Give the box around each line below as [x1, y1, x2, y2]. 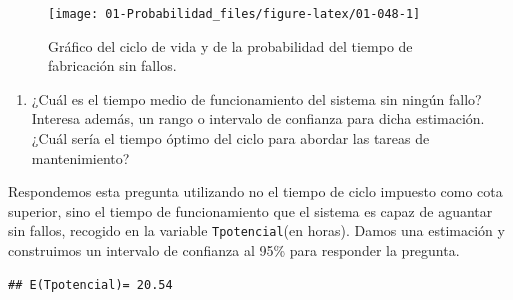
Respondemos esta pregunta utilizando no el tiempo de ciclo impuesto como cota [8, 181, 503, 202]
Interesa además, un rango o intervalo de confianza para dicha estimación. [31, 108, 485, 129]
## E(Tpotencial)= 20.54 [8, 277, 173, 292]
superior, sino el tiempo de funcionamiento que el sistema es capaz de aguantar [8, 200, 493, 221]
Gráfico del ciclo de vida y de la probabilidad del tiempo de [48, 35, 413, 56]
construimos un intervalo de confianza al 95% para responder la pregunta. [8, 240, 460, 261]
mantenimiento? [31, 147, 130, 168]
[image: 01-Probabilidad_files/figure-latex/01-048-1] [48, 7, 421, 21]
